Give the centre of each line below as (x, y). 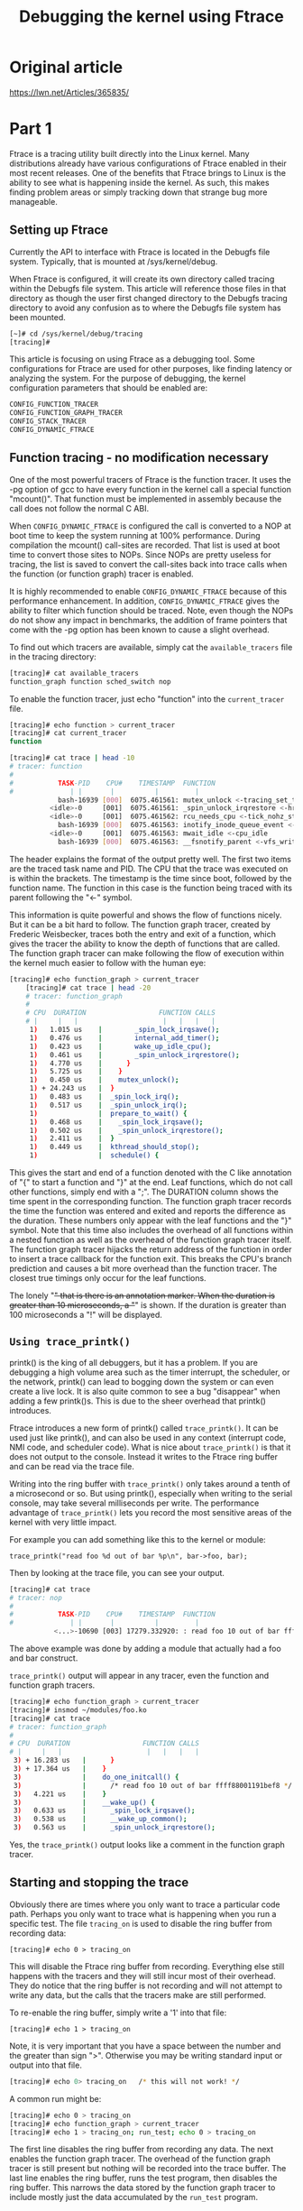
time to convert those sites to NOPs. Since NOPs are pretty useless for (140, 554)
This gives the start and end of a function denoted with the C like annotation (151, 1173)
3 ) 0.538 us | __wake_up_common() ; (100, 1819)
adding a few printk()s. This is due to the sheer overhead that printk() (138, 1401)
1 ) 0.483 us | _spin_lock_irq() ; (104, 1097)
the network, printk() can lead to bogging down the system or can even (142, 1381)
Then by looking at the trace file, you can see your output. (117, 1572)
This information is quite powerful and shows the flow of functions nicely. (146, 915)
